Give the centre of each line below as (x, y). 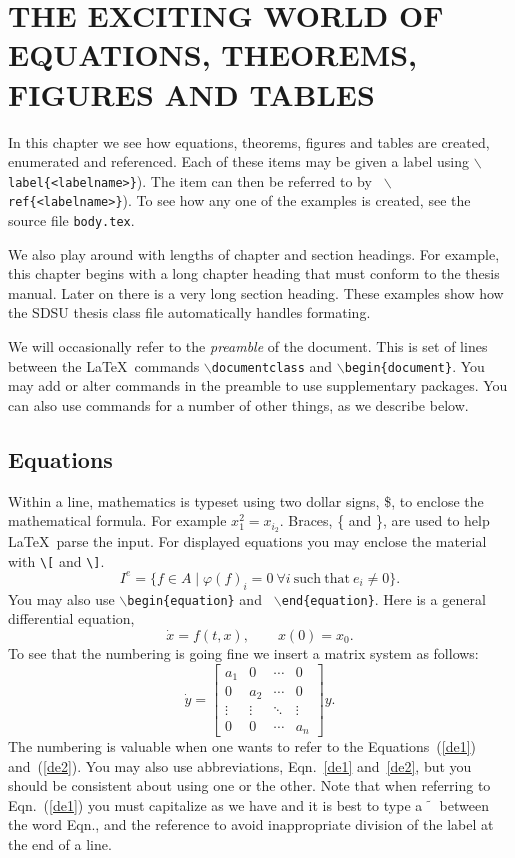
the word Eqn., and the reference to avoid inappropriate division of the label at (251, 824)
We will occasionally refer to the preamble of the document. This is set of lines (248, 346)
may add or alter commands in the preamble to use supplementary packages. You (258, 385)
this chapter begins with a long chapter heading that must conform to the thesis (254, 273)
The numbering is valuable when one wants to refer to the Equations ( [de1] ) (242, 746)
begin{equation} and (194, 598)
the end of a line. (60, 843)
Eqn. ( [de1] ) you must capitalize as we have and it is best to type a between (248, 804)
